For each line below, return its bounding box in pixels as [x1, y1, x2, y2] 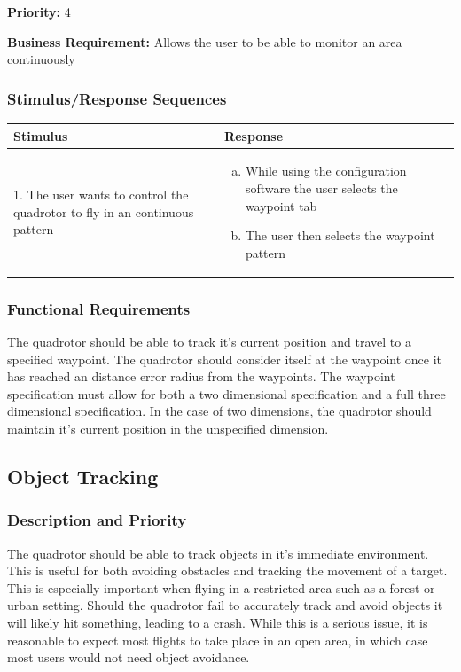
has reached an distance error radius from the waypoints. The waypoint [7, 367, 395, 386]
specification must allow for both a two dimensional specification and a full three [7, 384, 446, 402]
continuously [7, 50, 75, 68]
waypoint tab [245, 196, 317, 215]
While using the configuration [245, 161, 407, 180]
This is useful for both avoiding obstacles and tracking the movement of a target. [7, 561, 448, 580]
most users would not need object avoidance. [7, 648, 250, 667]
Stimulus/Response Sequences [7, 87, 227, 109]
